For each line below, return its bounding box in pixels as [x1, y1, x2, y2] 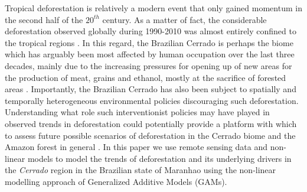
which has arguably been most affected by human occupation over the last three [5, 48, 295, 60]
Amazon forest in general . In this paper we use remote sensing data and [5, 141, 268, 153]
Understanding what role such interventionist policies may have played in [5, 106, 270, 118]
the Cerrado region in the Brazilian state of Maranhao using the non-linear [5, 164, 276, 176]
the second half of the [5, 13, 83, 25]
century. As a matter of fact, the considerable [102, 13, 267, 25]
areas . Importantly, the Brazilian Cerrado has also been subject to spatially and [5, 83, 296, 95]
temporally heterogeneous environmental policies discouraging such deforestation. [5, 94, 299, 106]
